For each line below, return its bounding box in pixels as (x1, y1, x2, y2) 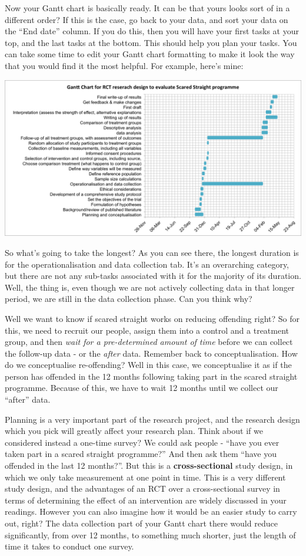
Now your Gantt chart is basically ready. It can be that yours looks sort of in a (5, 2, 290, 14)
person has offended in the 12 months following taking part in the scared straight (5, 370, 298, 382)
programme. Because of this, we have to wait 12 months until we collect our (5, 381, 278, 394)
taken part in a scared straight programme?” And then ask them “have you (5, 448, 277, 460)
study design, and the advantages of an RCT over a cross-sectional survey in (5, 482, 280, 495)
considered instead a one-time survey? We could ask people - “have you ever (5, 436, 280, 448)
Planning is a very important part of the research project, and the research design (5, 413, 300, 425)
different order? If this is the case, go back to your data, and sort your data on (5, 13, 288, 25)
